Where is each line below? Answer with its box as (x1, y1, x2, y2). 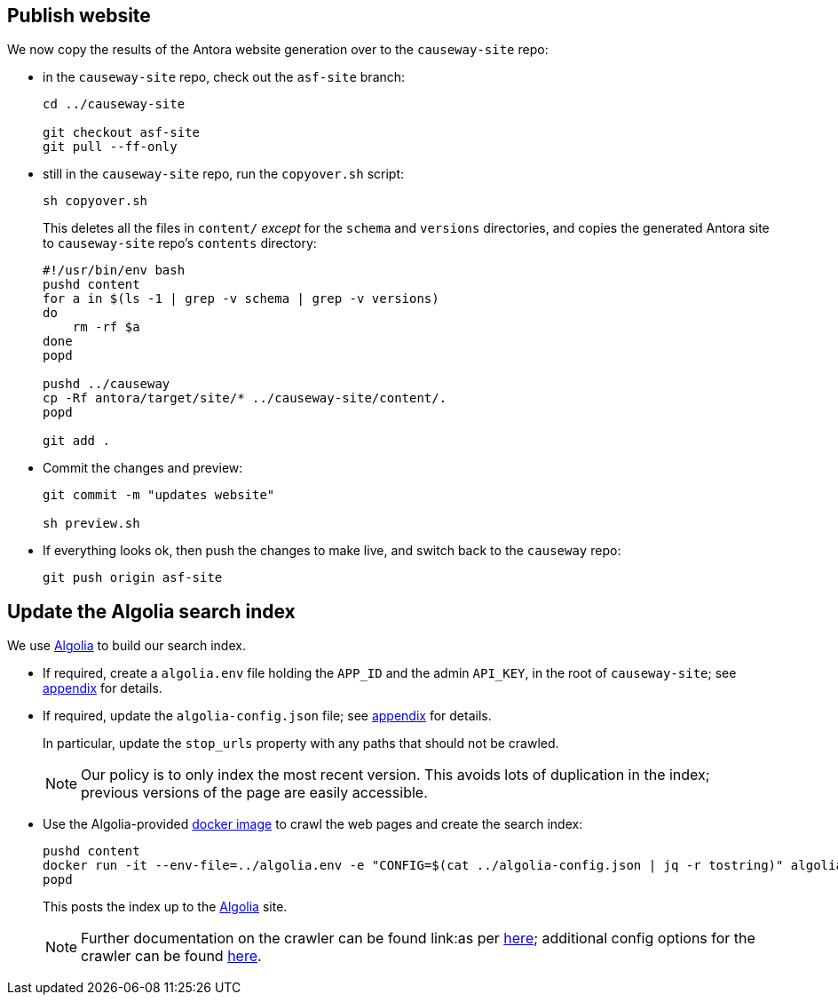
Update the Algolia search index (7, 600, 296, 623)
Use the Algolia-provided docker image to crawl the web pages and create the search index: (43, 816, 583, 832)
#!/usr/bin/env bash (43, 263, 186, 278)
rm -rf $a (72, 320, 140, 335)
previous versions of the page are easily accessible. (81, 783, 428, 802)
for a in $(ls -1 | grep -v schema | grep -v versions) (43, 291, 439, 306)
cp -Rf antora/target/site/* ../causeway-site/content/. (43, 391, 447, 406)
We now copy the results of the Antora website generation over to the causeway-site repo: (7, 42, 549, 58)
